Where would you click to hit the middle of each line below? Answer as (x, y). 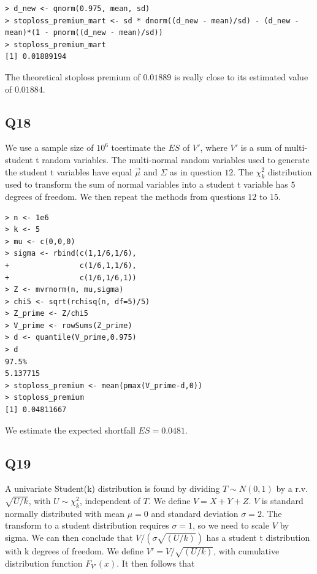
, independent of (110, 501)
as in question (196, 171)
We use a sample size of (49, 147)
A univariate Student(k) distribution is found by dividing (113, 488)
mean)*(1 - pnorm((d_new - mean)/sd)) (84, 33)
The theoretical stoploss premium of (73, 76)
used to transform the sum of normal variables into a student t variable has (147, 184)
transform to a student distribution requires (87, 525)
